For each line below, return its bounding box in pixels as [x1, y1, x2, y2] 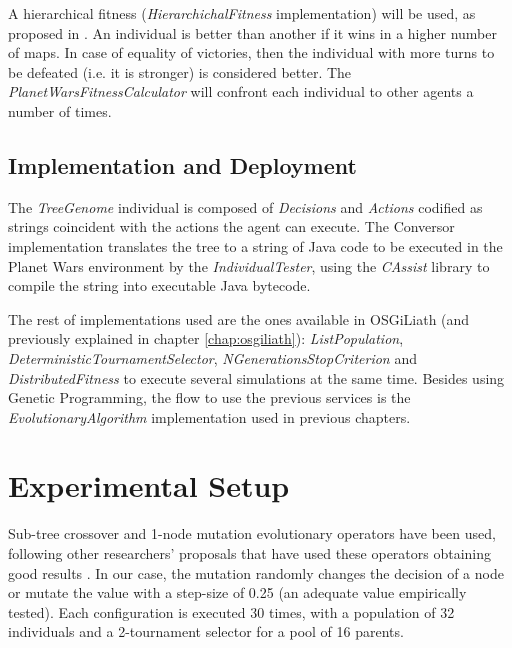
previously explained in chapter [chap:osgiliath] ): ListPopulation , [8, 328, 404, 349]
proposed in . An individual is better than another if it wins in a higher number [8, 22, 497, 43]
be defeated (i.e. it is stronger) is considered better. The [8, 61, 352, 82]
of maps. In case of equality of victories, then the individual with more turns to [8, 42, 495, 63]
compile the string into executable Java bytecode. [8, 275, 311, 296]
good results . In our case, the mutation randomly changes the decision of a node [8, 562, 504, 583]
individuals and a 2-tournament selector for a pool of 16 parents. [8, 621, 404, 642]
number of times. [8, 100, 112, 121]
